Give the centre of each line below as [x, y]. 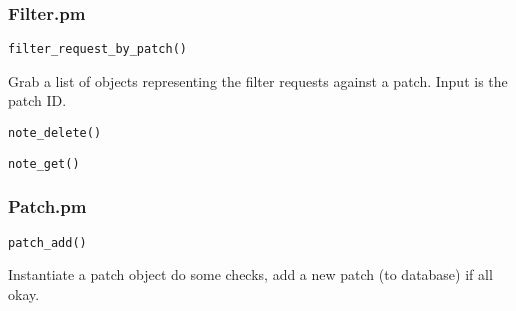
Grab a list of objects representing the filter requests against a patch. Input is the [258, 80]
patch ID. [37, 100]
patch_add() [47, 242]
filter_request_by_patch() [97, 49]
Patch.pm [47, 206]
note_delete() [55, 133]
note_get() [44, 163]
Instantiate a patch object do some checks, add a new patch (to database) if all [250, 274]
